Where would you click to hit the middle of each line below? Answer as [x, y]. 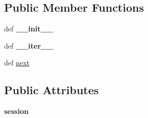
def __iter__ [29, 45]
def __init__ [29, 29]
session [16, 111]
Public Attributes [52, 90]
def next [17, 63]
